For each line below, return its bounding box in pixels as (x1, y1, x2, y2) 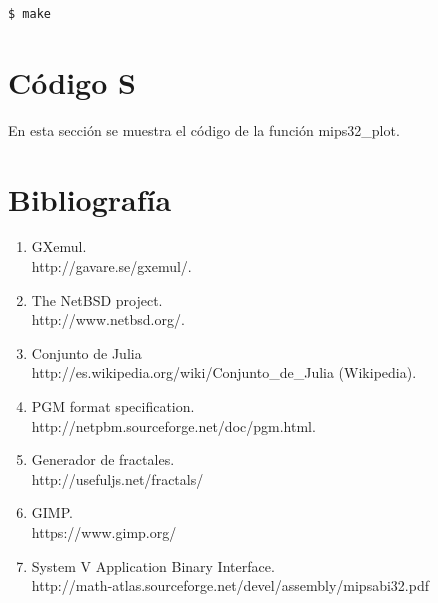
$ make (8, 7, 51, 21)
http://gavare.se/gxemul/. (31, 256, 192, 277)
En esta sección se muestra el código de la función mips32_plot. (8, 119, 400, 140)
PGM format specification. (31, 396, 195, 416)
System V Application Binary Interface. (31, 555, 275, 576)
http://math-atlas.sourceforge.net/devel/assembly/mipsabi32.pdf (31, 575, 429, 596)
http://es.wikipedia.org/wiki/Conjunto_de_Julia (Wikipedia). (31, 362, 417, 383)
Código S (8, 61, 136, 102)
